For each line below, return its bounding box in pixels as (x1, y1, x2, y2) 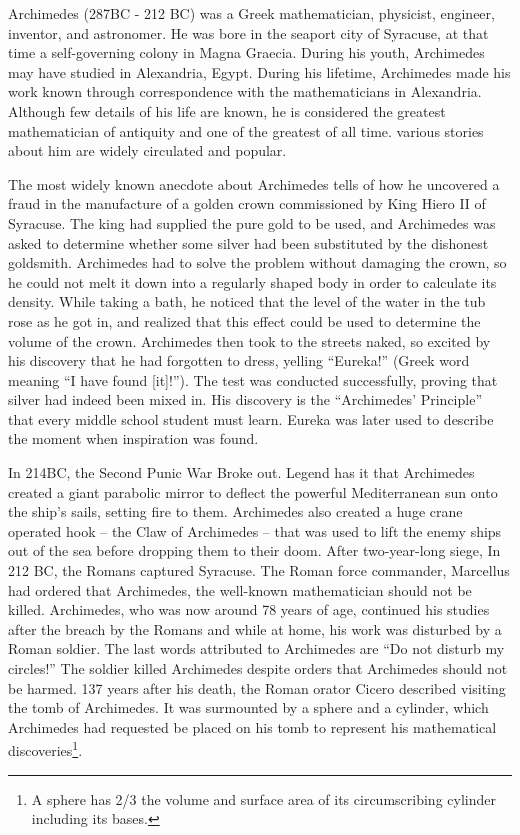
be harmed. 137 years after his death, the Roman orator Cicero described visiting (8, 677, 506, 698)
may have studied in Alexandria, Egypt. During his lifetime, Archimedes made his (8, 61, 511, 82)
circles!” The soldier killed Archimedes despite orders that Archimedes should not (8, 658, 508, 678)
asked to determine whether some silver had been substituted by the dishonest (8, 232, 489, 253)
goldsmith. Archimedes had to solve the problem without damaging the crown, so (8, 252, 507, 273)
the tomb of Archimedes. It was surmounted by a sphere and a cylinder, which (8, 697, 489, 718)
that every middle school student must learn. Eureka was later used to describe (8, 408, 494, 429)
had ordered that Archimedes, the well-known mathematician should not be (8, 579, 472, 600)
